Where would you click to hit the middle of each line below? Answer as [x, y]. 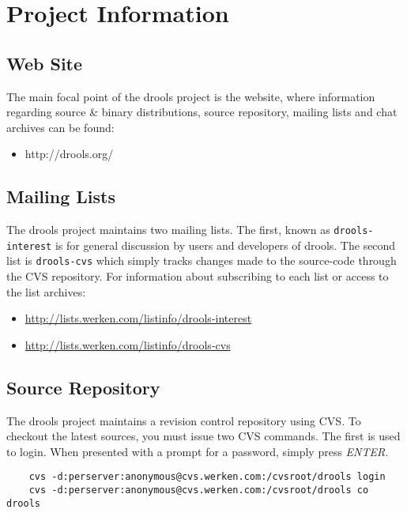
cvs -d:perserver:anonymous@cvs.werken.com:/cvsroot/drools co [199, 490]
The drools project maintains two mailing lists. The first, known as [168, 230]
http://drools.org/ [69, 154]
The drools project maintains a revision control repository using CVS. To [184, 420]
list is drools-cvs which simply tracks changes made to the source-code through [202, 260]
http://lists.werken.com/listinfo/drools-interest [138, 318]
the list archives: [46, 291]
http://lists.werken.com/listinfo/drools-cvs [128, 344]
